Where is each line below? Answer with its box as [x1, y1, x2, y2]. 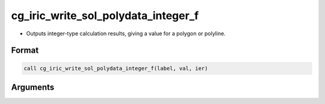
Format [11, 45, 39, 56]
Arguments [11, 82, 55, 92]
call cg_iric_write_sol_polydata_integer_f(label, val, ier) [23, 65, 208, 72]
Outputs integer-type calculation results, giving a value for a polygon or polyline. [26, 30, 226, 37]
